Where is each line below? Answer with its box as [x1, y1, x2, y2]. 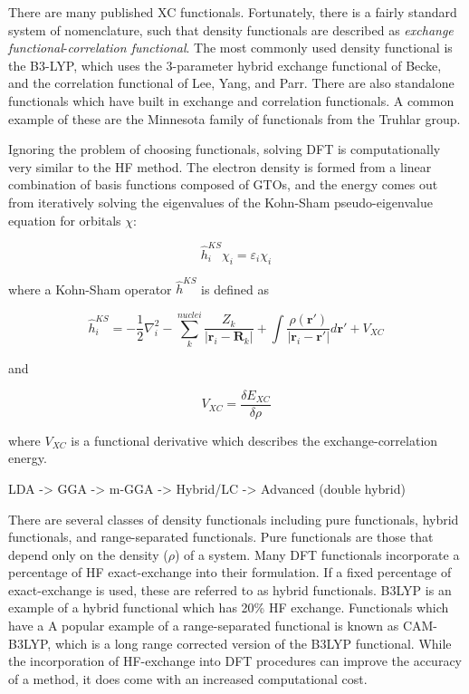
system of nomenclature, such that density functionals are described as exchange [8, 20, 454, 39]
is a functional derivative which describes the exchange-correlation [71, 430, 438, 449]
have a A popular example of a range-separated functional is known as [8, 616, 399, 635]
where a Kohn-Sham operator [8, 279, 172, 298]
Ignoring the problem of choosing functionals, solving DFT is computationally [8, 140, 441, 159]
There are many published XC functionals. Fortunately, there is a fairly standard [8, 3, 457, 21]
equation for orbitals [8, 210, 121, 229]
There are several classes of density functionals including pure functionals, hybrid [8, 509, 459, 528]
